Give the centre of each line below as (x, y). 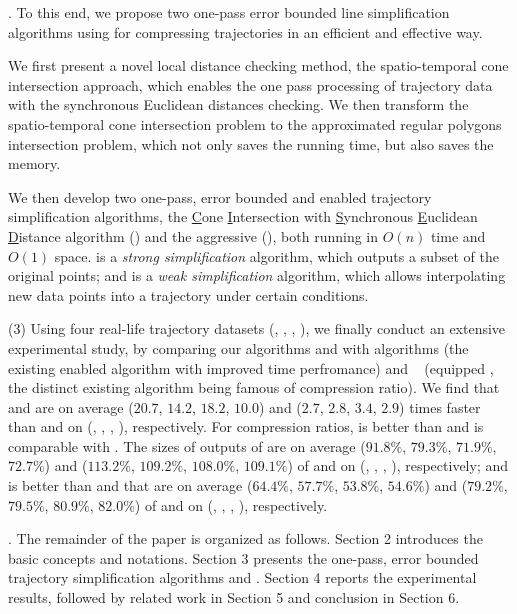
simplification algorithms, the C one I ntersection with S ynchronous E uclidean (243, 216)
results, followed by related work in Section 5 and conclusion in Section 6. (234, 597)
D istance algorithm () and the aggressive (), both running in (193, 235)
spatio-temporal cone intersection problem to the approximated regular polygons (255, 123)
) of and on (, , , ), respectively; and (398, 465)
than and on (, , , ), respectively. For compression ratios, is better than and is (246, 426)
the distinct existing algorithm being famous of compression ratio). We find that (254, 387)
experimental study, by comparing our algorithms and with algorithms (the (238, 347)
